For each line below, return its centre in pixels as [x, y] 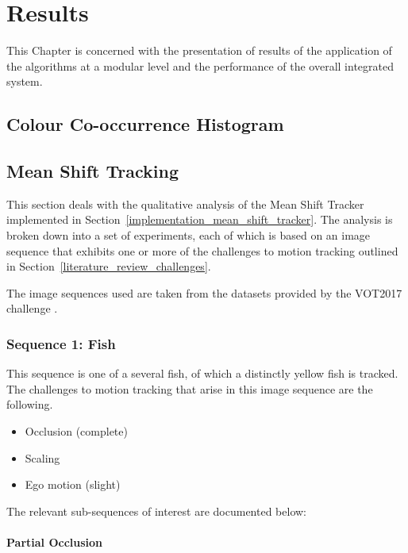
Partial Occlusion [55, 542]
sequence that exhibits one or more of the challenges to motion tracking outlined [202, 250]
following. [30, 404]
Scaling [42, 457]
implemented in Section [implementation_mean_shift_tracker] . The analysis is [200, 219]
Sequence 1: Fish [61, 343]
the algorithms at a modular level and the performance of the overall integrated [200, 65]
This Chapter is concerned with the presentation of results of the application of [199, 50]
